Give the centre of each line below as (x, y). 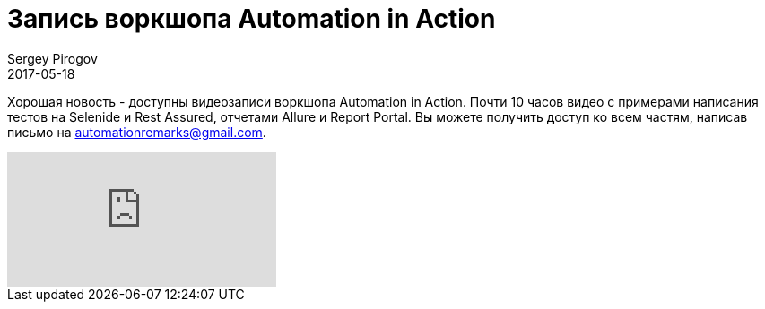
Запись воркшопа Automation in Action (252, 19)
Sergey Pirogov (52, 58)
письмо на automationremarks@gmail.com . (137, 132)
